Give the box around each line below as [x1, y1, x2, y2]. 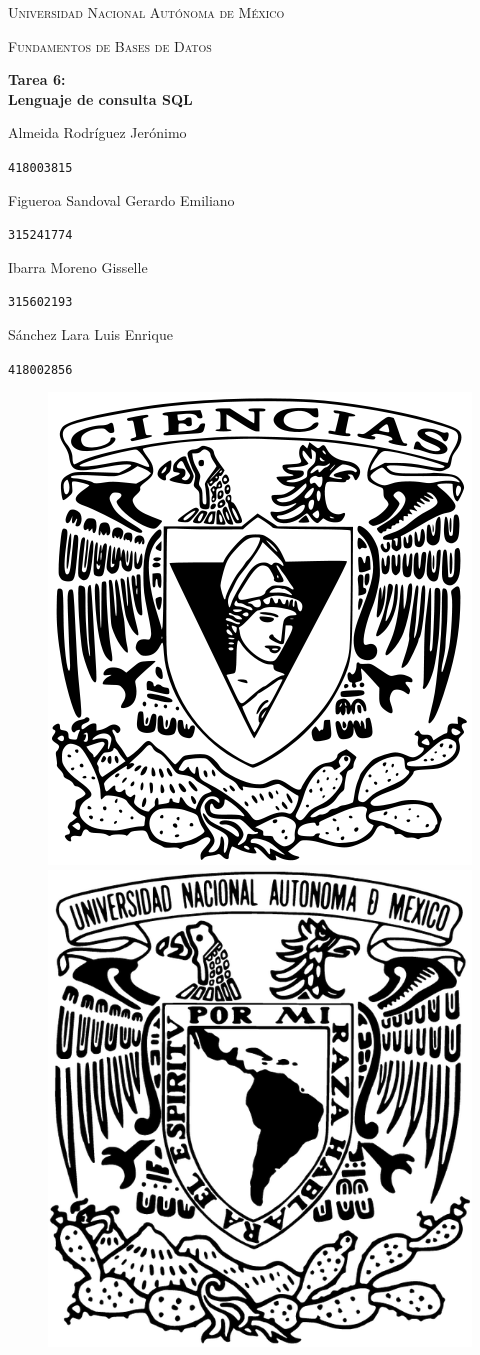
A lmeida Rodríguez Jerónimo [8, 122, 187, 143]
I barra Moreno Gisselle [8, 256, 148, 277]
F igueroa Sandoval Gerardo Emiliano [8, 189, 235, 210]
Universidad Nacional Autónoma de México [8, 2, 285, 22]
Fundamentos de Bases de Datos [8, 35, 212, 56]
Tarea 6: [8, 69, 66, 90]
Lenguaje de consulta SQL [8, 88, 193, 109]
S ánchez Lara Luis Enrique [8, 324, 173, 345]
